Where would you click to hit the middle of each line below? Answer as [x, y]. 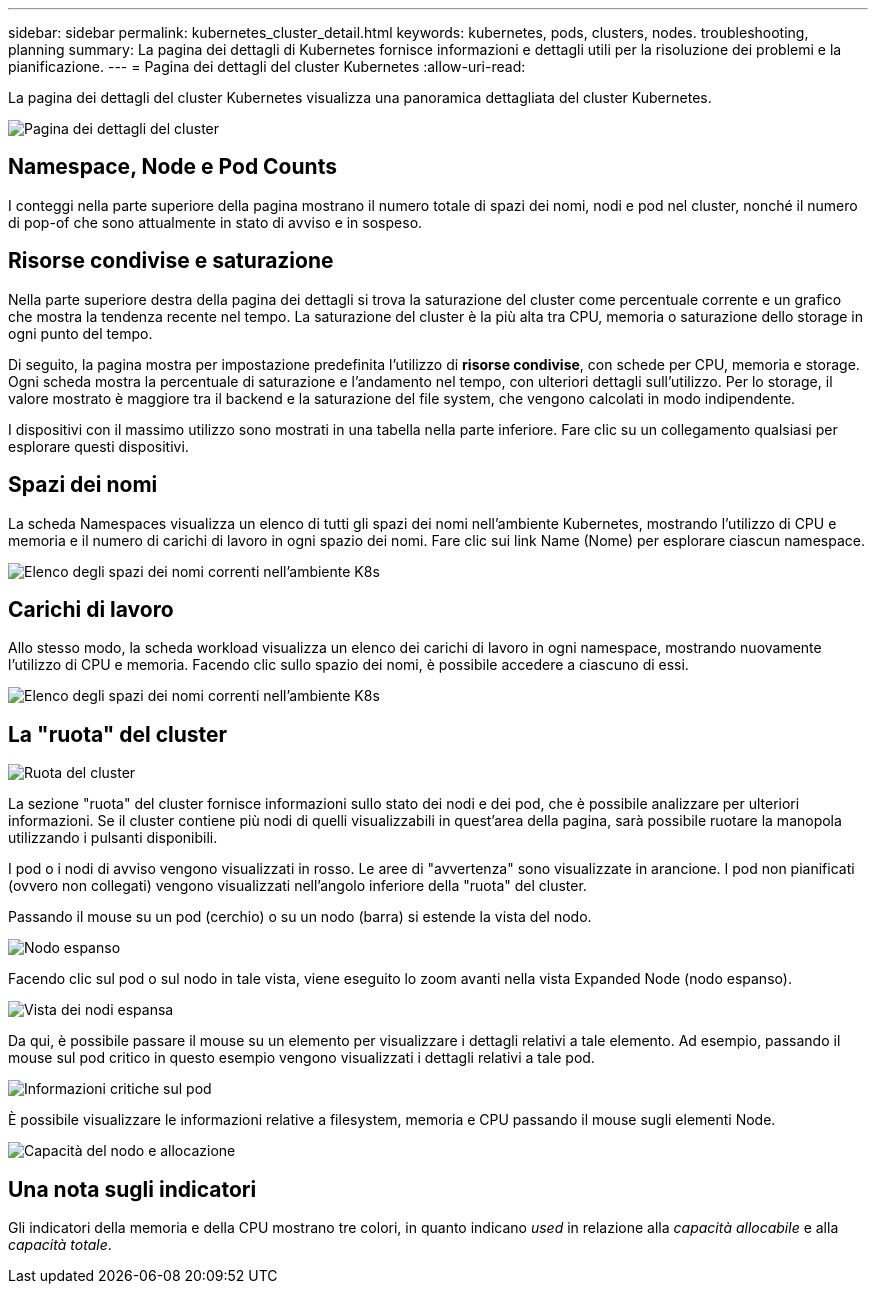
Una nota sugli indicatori [132, 1189]
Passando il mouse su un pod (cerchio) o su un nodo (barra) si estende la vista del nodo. [300, 917]
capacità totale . [60, 1245]
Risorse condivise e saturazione [171, 261]
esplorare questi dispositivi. [98, 446]
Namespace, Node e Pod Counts [172, 167]
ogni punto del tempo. [80, 333]
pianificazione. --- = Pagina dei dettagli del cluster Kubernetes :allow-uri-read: [267, 66]
